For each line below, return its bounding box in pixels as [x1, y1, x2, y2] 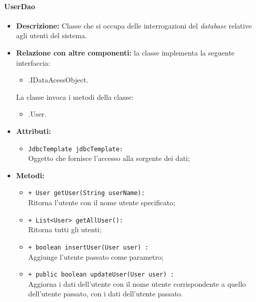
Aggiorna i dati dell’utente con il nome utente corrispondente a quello [28, 278, 246, 289]
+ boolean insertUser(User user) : [28, 243, 149, 251]
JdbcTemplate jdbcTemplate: [28, 145, 123, 153]
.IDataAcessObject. [28, 74, 89, 85]
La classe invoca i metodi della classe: [16, 91, 134, 102]
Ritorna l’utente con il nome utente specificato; [28, 197, 176, 208]
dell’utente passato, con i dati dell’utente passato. [28, 288, 183, 299]
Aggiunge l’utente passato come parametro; [28, 251, 164, 262]
